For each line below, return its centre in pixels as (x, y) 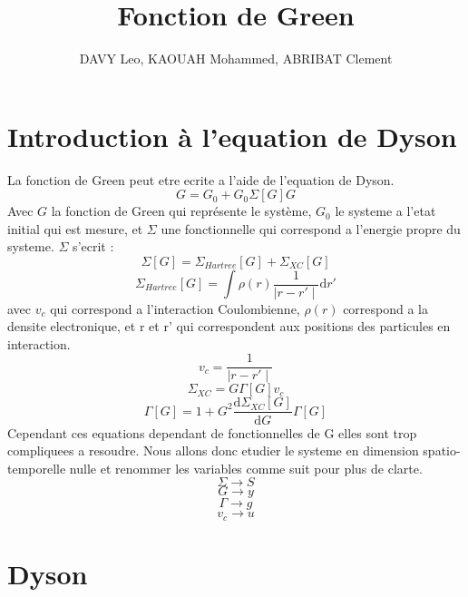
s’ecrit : (93, 246)
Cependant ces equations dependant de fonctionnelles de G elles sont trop (212, 432)
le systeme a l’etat (385, 211)
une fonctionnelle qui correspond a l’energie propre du (311, 228)
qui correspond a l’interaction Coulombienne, (175, 308)
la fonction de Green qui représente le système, (181, 211)
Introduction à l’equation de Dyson (232, 136)
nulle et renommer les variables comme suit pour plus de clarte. (246, 468)
